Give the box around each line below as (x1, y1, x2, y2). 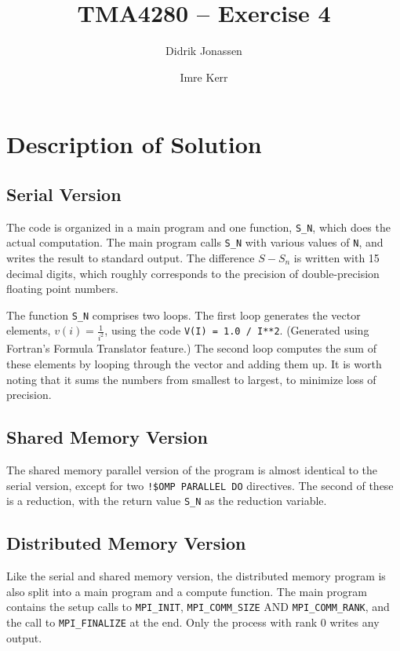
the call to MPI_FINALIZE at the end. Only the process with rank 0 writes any (6, 613, 380, 630)
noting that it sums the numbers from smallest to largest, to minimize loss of (6, 371, 376, 387)
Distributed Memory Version (6, 531, 246, 555)
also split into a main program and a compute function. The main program (6, 583, 367, 599)
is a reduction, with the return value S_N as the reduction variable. (6, 492, 327, 509)
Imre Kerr (180, 68, 228, 85)
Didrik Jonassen (165, 42, 242, 59)
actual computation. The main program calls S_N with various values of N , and (6, 234, 384, 251)
